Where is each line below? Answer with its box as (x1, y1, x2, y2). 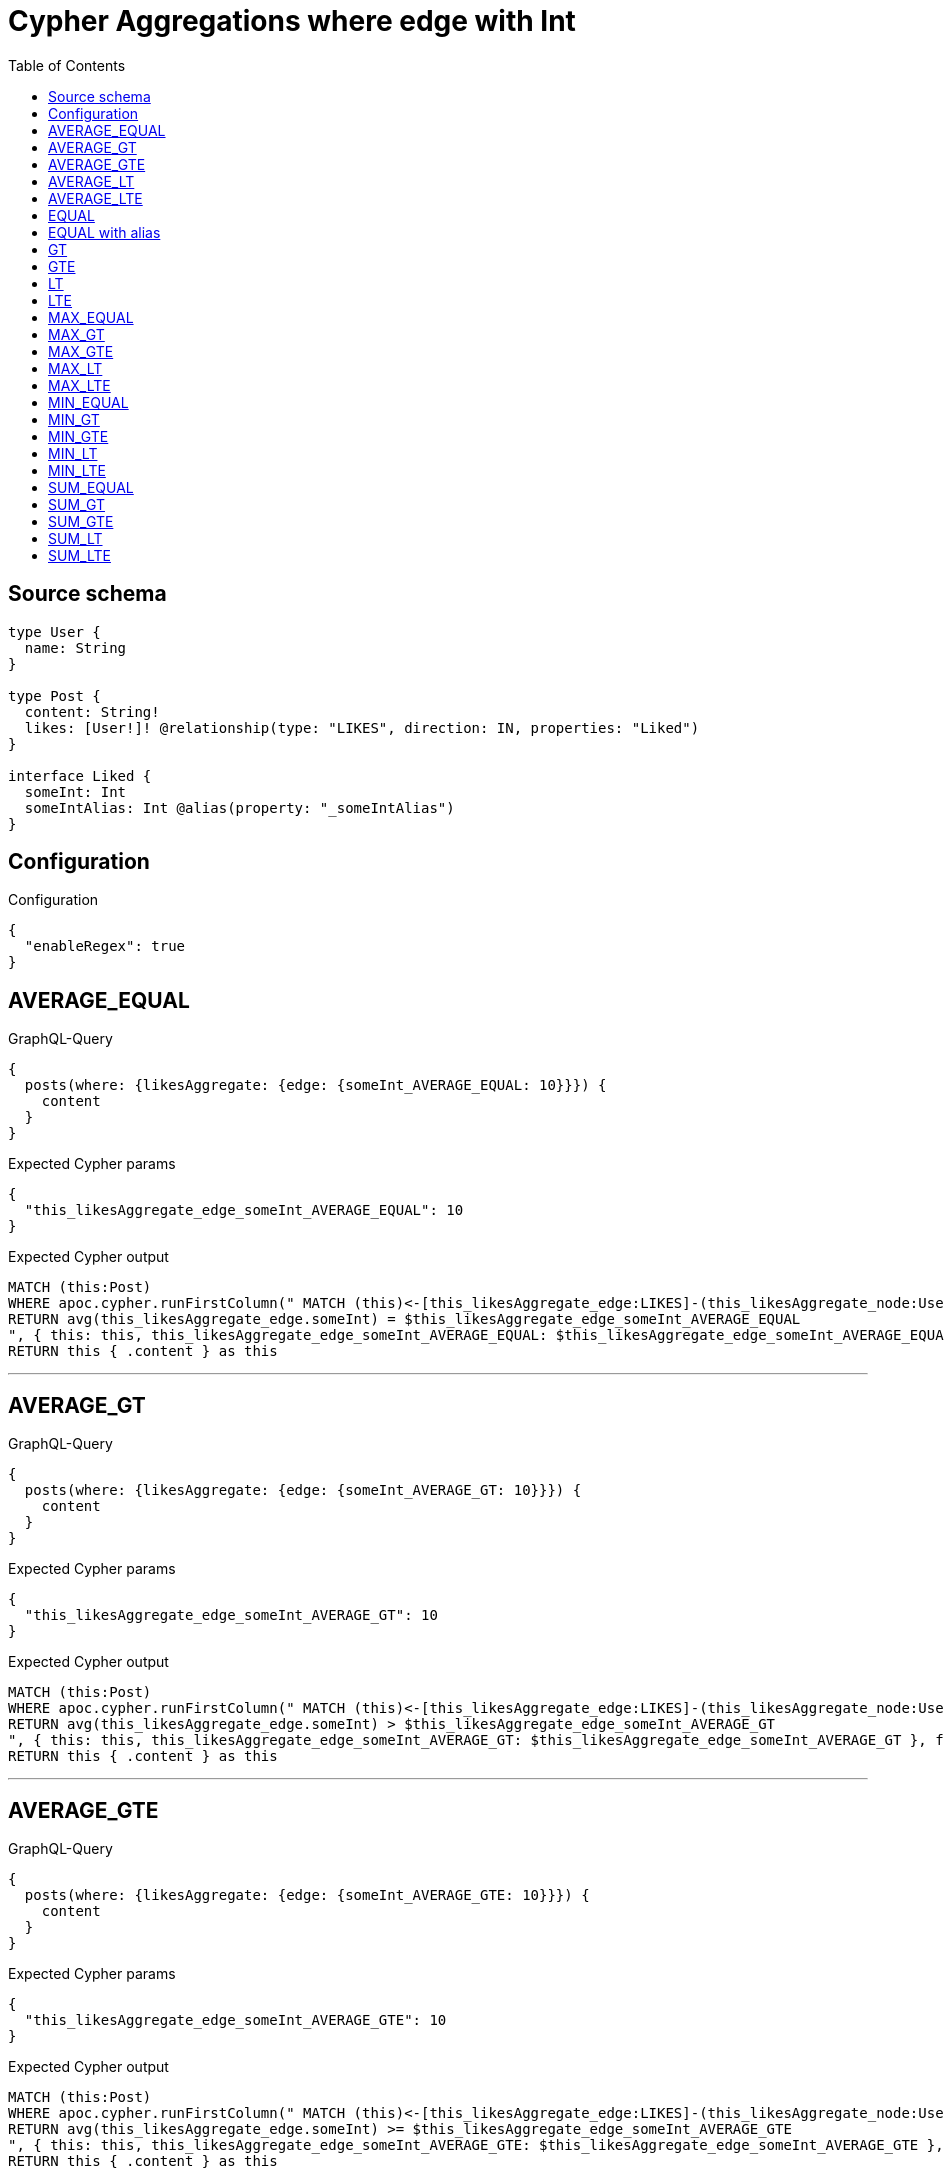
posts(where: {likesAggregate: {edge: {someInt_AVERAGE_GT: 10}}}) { (24, 1482, 582, 1499)
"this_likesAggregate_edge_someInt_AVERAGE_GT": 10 (24, 1607, 438, 1624)
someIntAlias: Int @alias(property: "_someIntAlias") (24, 799, 455, 816)
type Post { (8, 687, 101, 704)
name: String (24, 639, 127, 656)
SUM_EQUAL (48, 478, 134, 496)
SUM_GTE (48, 512, 114, 530)
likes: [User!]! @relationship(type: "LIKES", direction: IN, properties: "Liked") (24, 719, 700, 736)
